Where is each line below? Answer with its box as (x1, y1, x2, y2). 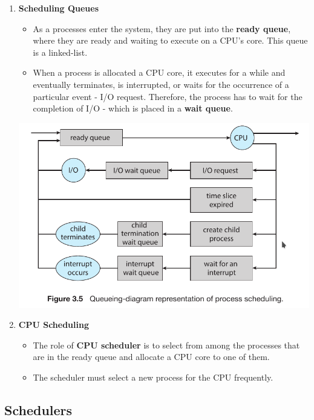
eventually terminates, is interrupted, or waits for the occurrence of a (33, 78, 289, 90)
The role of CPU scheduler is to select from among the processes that (33, 338, 300, 351)
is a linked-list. (33, 45, 88, 58)
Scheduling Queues (18, 2, 99, 14)
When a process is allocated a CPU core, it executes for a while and (33, 66, 286, 79)
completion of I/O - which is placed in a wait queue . (33, 102, 233, 115)
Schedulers (4, 400, 73, 419)
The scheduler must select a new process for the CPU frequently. (33, 370, 273, 383)
